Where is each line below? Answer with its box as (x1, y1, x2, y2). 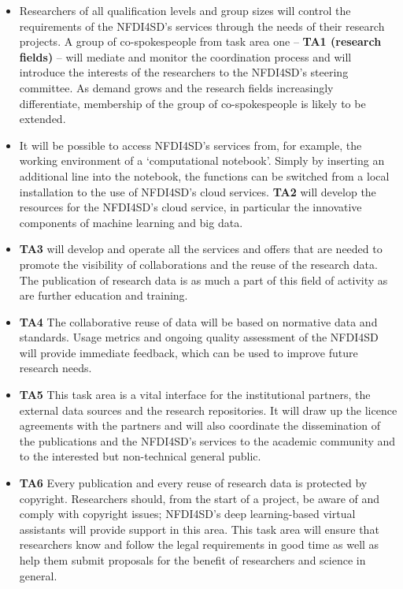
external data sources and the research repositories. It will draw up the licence (19, 401, 397, 418)
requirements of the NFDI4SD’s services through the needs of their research (19, 17, 385, 34)
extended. (19, 110, 66, 127)
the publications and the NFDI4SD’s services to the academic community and (19, 432, 396, 449)
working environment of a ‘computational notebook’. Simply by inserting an (19, 152, 385, 169)
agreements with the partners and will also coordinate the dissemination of (19, 417, 381, 434)
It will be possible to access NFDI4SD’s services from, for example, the (19, 136, 362, 153)
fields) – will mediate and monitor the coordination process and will (19, 48, 352, 65)
